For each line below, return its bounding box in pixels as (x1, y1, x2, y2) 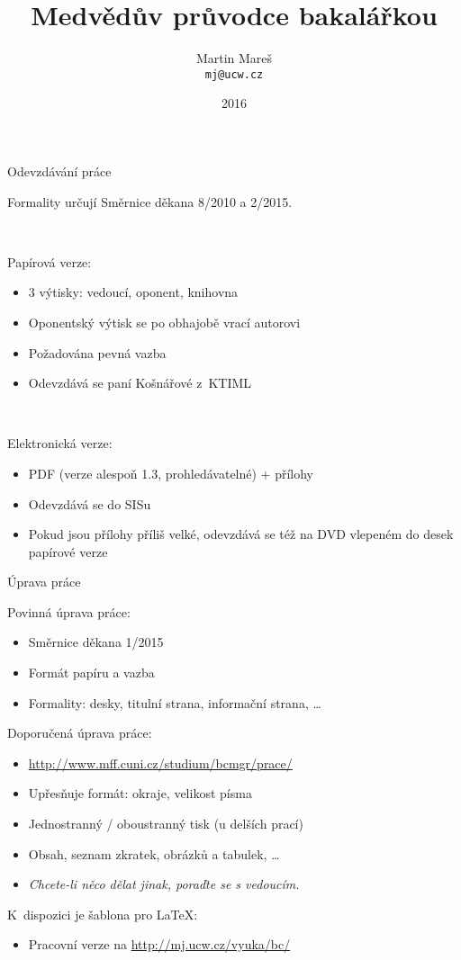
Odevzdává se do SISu (28, 494, 151, 513)
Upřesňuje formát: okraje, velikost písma (28, 784, 252, 803)
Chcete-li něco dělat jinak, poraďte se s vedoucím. (28, 875, 300, 893)
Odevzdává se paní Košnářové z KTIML (28, 373, 252, 392)
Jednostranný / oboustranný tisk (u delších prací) (28, 814, 303, 833)
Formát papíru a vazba (28, 663, 155, 682)
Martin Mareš (195, 49, 273, 67)
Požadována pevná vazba (28, 343, 167, 362)
